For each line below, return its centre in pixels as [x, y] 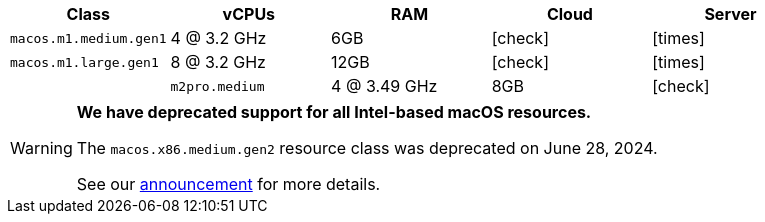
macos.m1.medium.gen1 [88, 38]
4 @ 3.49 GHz [384, 86]
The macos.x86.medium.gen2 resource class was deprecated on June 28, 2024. [367, 148]
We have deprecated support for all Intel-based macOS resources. [334, 112]
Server [730, 14]
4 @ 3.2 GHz [218, 38]
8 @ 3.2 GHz [218, 62]
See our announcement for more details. [228, 184]
